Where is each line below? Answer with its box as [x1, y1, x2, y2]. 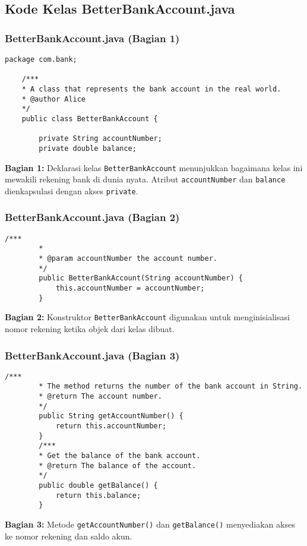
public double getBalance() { [39, 481, 158, 490]
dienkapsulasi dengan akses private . [5, 184, 138, 197]
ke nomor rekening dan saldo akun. [5, 529, 132, 542]
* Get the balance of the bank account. [39, 452, 201, 460]
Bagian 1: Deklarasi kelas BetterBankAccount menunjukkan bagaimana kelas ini [5, 161, 303, 173]
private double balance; [39, 144, 137, 153]
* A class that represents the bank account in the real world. [21, 84, 281, 93]
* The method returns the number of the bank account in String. [39, 382, 303, 391]
